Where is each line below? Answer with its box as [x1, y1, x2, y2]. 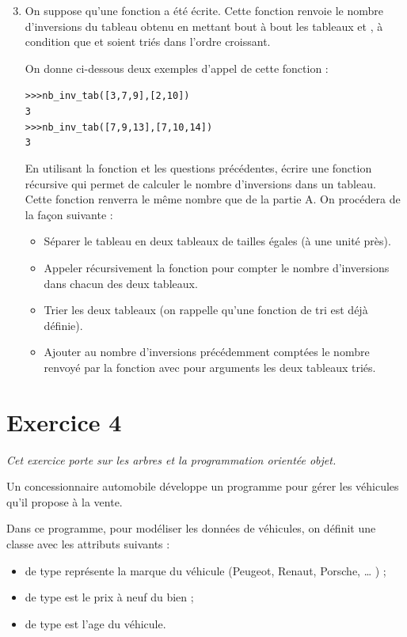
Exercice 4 [6, 405, 122, 438]
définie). [44, 317, 83, 333]
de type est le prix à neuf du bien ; [25, 589, 194, 605]
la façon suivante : [25, 206, 113, 222]
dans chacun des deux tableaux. [44, 275, 198, 291]
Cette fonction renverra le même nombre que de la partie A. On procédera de [25, 191, 401, 207]
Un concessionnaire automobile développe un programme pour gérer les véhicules [6, 478, 399, 495]
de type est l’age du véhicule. [25, 615, 166, 631]
